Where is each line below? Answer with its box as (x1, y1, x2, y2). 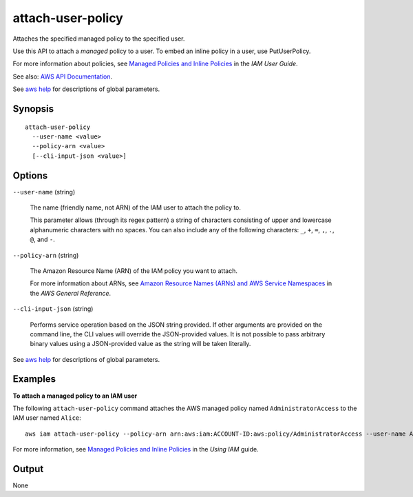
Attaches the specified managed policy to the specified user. (12, 34, 185, 43)
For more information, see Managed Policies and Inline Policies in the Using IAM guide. (12, 445, 259, 454)
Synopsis (12, 103, 54, 114)
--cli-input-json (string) (12, 305, 94, 313)
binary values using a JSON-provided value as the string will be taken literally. (30, 340, 251, 348)
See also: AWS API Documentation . (12, 72, 113, 81)
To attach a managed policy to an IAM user (12, 392, 138, 400)
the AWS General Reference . (30, 289, 112, 297)
